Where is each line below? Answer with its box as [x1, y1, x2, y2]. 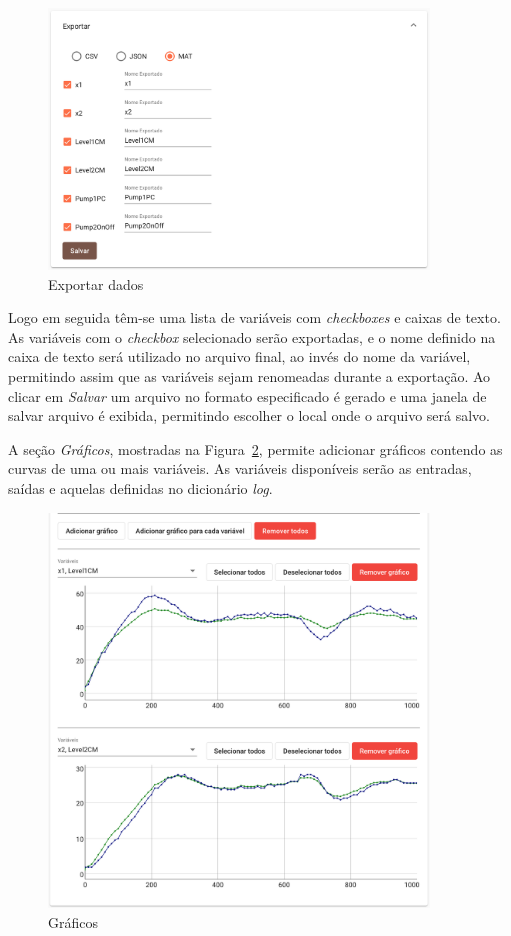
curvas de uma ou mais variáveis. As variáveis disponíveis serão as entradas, [8, 458, 472, 479]
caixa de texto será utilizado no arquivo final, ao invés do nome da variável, [8, 346, 471, 367]
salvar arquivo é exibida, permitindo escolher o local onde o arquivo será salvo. [8, 405, 490, 426]
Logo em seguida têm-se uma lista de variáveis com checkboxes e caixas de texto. [8, 307, 501, 328]
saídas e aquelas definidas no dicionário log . [8, 477, 273, 498]
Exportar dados [48, 273, 144, 294]
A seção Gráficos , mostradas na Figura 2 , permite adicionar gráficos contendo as [8, 438, 503, 459]
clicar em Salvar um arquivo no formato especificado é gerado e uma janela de [8, 385, 487, 406]
